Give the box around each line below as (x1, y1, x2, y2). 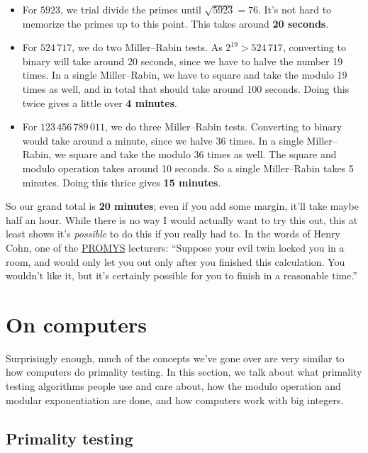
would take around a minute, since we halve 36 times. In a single (22, 133, 303, 147)
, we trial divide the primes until (60, 2, 201, 16)
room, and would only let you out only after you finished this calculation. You (6, 254, 345, 269)
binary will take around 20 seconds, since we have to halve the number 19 (22, 53, 343, 68)
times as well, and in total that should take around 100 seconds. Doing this (22, 81, 350, 96)
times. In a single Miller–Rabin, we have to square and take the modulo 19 (22, 67, 347, 82)
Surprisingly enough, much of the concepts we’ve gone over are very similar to (6, 350, 345, 365)
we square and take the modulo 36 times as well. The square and (55, 147, 337, 162)
